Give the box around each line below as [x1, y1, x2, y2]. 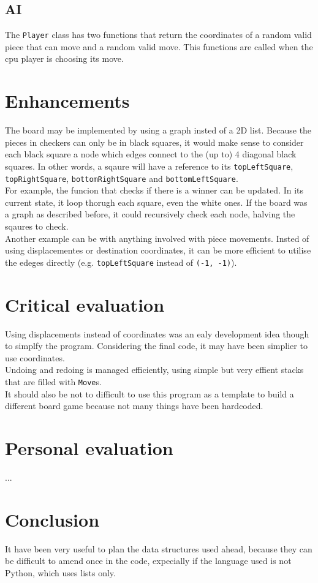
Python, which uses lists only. [5, 566, 116, 579]
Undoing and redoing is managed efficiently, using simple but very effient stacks [5, 363, 304, 376]
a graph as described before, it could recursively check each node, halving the [5, 208, 295, 220]
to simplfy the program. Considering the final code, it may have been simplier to [5, 339, 308, 352]
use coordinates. [5, 351, 65, 364]
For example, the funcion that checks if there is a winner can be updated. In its [5, 184, 304, 197]
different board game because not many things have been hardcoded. [5, 399, 263, 412]
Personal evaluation [5, 435, 173, 461]
